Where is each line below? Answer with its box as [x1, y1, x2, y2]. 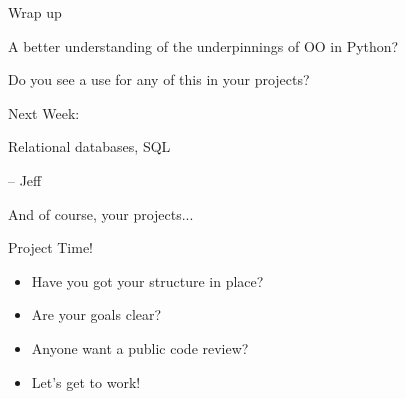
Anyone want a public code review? [31, 337, 249, 358]
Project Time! [8, 237, 94, 258]
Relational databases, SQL [8, 136, 171, 157]
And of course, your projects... [8, 203, 194, 224]
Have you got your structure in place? [31, 270, 264, 291]
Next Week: [8, 102, 80, 123]
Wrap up [8, 2, 62, 22]
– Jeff [8, 169, 42, 190]
